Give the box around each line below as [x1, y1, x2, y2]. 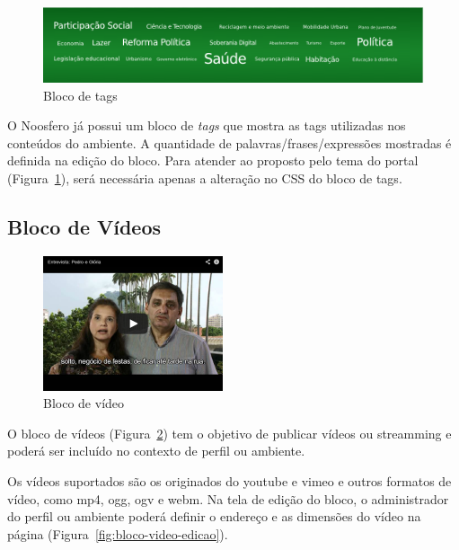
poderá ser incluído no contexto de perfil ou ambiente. [7, 441, 305, 460]
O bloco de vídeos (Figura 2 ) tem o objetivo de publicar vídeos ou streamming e [7, 423, 452, 442]
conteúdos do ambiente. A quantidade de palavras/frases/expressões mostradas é [7, 133, 452, 152]
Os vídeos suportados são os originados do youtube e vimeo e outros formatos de [7, 472, 452, 491]
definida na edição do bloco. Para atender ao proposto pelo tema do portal [7, 151, 419, 170]
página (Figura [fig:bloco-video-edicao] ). [7, 524, 228, 543]
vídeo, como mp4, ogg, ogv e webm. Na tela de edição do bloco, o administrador [7, 489, 449, 508]
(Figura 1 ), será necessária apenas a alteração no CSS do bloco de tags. [7, 168, 402, 187]
